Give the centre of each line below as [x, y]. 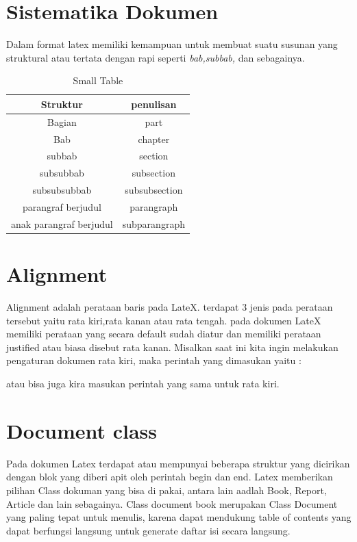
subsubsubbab [62, 190]
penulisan [154, 104]
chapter [154, 139]
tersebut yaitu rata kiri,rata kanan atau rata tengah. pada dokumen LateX [164, 320]
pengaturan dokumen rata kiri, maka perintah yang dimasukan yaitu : [154, 360]
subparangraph [153, 223]
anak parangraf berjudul [62, 223]
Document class [82, 430]
